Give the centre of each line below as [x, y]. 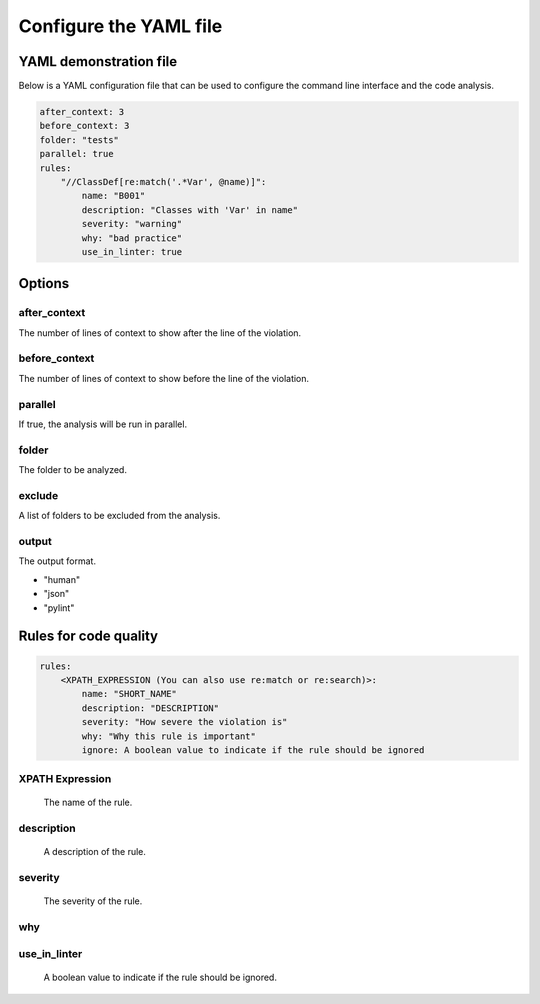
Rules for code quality [88, 636]
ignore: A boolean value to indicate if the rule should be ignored [253, 749]
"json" [56, 594]
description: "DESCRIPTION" [150, 708]
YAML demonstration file [98, 61]
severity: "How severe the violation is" [184, 722]
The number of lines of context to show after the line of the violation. [160, 332]
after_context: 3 [82, 112]
